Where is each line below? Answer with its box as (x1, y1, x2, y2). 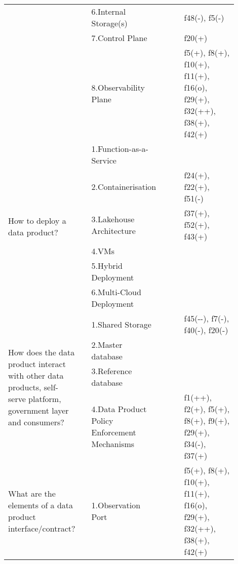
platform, (28, 392, 61, 405)
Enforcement (91, 426, 136, 438)
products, (8, 381, 42, 393)
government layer (8, 404, 69, 416)
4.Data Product (91, 403, 147, 415)
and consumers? (8, 416, 64, 428)
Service (91, 154, 116, 166)
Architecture (91, 224, 136, 236)
